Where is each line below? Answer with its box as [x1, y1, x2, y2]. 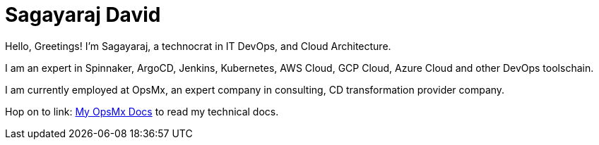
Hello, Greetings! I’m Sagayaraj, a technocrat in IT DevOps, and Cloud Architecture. [5, 39, 391, 52]
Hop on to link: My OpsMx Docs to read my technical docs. [5, 105, 279, 118]
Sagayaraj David [5, 3, 161, 27]
